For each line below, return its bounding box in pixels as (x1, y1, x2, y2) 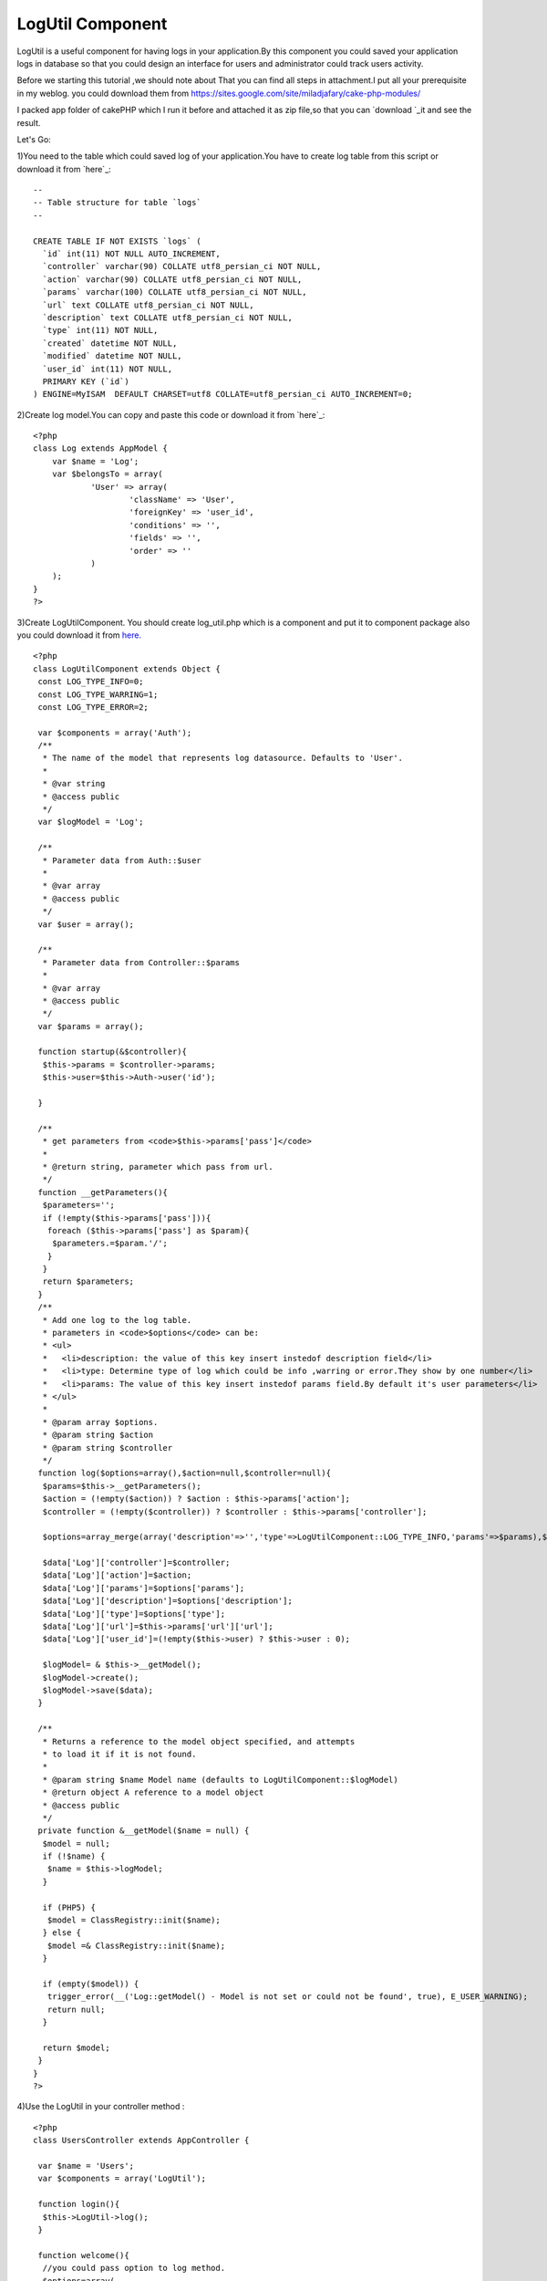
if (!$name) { (42, 1851, 106, 1861)
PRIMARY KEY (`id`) (42, 376, 129, 387)
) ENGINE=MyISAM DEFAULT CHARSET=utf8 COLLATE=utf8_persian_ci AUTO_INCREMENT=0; (33, 389, 413, 400)
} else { (42, 1928, 82, 1938)
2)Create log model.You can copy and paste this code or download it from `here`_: (16, 409, 325, 420)
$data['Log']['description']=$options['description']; (42, 1596, 294, 1606)
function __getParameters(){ (37, 1187, 169, 1197)
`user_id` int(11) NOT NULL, (42, 363, 173, 374)
